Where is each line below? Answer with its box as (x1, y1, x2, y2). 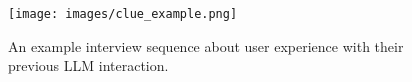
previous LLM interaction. (8, 55, 169, 76)
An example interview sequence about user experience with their (8, 35, 404, 56)
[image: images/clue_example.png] (8, 7, 238, 21)
